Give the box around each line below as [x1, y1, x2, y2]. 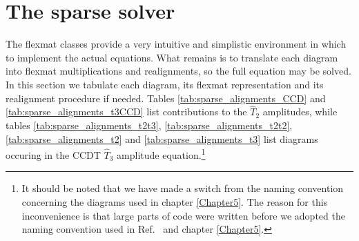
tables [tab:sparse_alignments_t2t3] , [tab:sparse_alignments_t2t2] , [6, 117, 293, 132]
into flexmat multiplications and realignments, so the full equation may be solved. [6, 64, 351, 78]
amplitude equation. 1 [117, 146, 206, 162]
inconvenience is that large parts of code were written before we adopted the [21, 208, 345, 222]
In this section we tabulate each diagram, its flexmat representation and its [6, 77, 324, 91]
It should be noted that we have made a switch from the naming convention [21, 181, 344, 195]
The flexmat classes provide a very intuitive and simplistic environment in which [6, 37, 347, 51]
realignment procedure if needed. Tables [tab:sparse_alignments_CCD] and [6, 90, 326, 105]
